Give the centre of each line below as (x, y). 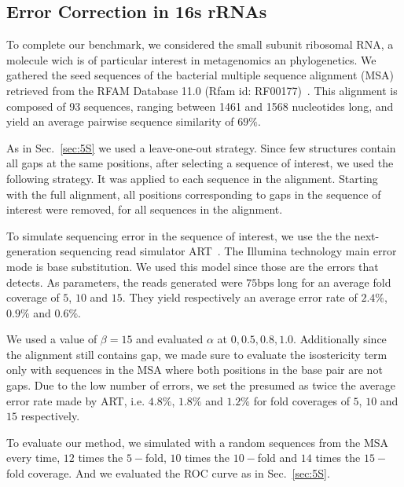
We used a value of (52, 339)
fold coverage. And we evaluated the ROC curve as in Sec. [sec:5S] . (168, 473)
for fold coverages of (301, 400)
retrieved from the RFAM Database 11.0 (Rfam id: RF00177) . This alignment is (202, 90)
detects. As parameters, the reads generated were (125, 282)
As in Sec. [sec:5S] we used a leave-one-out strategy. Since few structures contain (201, 147)
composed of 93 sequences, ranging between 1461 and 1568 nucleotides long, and (200, 106)
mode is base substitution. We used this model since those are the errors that (193, 266)
